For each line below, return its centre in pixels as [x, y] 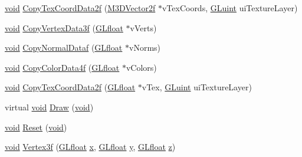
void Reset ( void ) [36, 127]
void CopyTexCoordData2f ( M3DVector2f [80, 8]
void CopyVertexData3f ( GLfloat [64, 27]
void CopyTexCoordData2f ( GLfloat [70, 87]
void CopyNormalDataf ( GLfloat [64, 48]
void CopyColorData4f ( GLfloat [62, 67]
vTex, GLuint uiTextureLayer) [197, 87]
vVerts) [143, 27]
